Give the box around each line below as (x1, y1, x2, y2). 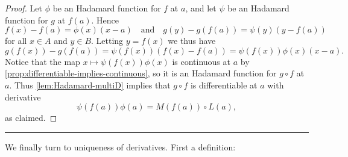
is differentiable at (190, 78, 258, 91)
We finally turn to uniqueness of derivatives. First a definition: (5, 140, 236, 153)
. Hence (91, 13, 119, 26)
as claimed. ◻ (5, 111, 57, 124)
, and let (185, 2, 217, 14)
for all (5, 34, 27, 47)
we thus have (168, 34, 216, 47)
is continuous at (172, 55, 230, 67)
